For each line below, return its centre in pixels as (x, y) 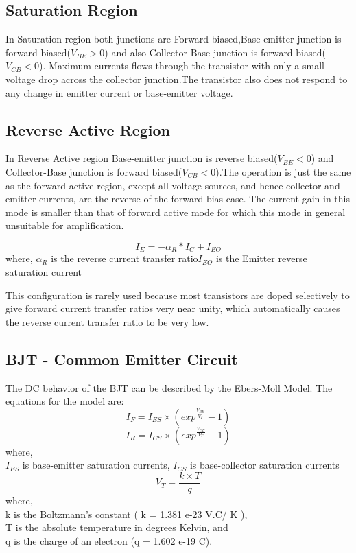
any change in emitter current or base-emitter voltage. (119, 92)
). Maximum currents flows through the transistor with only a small (182, 66)
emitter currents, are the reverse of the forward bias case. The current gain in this (178, 199)
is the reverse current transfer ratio (124, 258)
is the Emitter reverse (261, 258)
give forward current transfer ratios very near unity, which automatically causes (173, 308)
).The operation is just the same (283, 171)
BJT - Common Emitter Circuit (122, 358)
